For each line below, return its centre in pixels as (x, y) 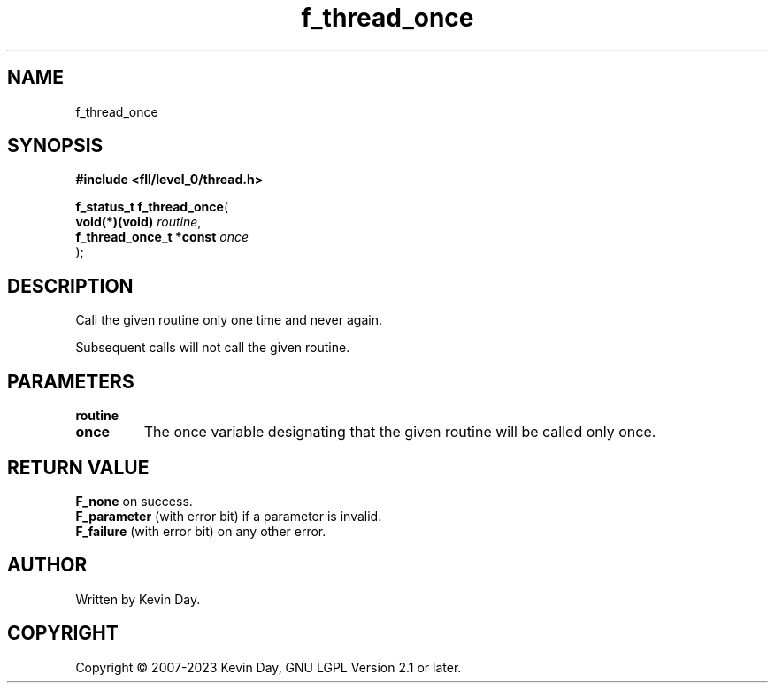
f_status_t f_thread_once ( (152, 207)
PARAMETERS (71, 381)
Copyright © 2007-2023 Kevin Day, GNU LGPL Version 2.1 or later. (269, 667)
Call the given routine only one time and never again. (229, 320)
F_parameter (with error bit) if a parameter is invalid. (229, 516)
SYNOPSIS (55, 146)
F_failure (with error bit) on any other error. (201, 531)
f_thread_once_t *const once (162, 237)
